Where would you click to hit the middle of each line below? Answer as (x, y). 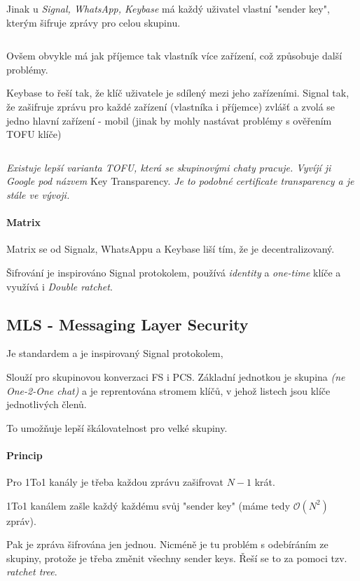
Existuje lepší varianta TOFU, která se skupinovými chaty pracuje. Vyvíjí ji (169, 167)
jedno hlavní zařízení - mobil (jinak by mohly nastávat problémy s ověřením (169, 120)
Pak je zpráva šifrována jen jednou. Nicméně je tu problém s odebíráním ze (167, 544)
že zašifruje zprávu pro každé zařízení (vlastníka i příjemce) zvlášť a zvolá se (171, 106)
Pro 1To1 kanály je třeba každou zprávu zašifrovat (115, 482)
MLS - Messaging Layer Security (127, 324)
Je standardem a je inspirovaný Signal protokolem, (115, 353)
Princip (25, 455)
